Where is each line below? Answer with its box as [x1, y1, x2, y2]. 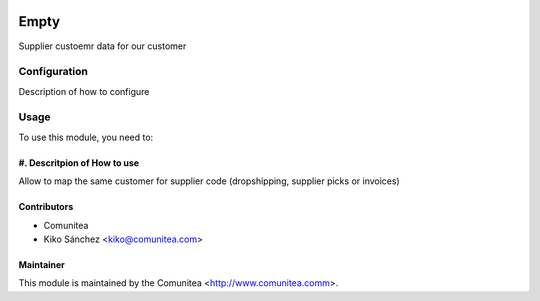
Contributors [18, 201, 74, 213]
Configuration [18, 65, 89, 79]
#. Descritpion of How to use [18, 156, 140, 169]
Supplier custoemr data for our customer [18, 40, 187, 52]
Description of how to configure [18, 85, 150, 97]
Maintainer [18, 258, 65, 270]
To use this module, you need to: [18, 131, 154, 143]
